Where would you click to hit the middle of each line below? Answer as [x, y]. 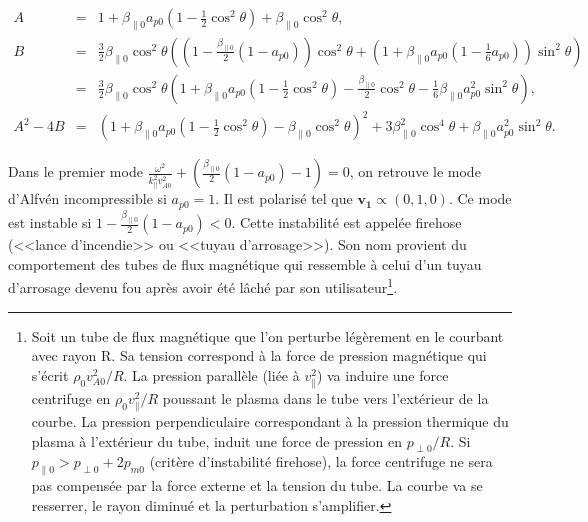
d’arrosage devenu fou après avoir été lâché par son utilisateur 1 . [203, 285]
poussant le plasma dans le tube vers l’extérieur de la [325, 397]
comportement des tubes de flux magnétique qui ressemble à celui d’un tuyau [245, 263]
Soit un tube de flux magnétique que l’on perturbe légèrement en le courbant [267, 335]
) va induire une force [382, 374]
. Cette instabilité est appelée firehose [346, 222]
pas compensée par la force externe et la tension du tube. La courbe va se [257, 485]
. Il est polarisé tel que [284, 198]
